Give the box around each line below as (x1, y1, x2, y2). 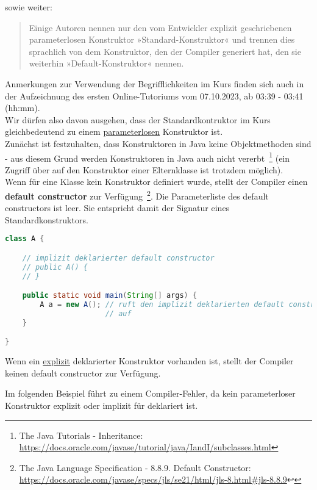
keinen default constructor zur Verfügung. (5, 366, 161, 379)
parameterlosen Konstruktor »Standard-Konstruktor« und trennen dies (29, 33, 295, 46)
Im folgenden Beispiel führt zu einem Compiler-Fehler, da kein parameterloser (5, 387, 296, 400)
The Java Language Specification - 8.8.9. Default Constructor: (19, 461, 251, 474)
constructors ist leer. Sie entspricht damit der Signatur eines (5, 201, 230, 214)
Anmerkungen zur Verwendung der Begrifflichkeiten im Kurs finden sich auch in (5, 77, 304, 90)
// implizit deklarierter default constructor (22, 253, 215, 262)
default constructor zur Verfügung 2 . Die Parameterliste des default (5, 187, 269, 202)
